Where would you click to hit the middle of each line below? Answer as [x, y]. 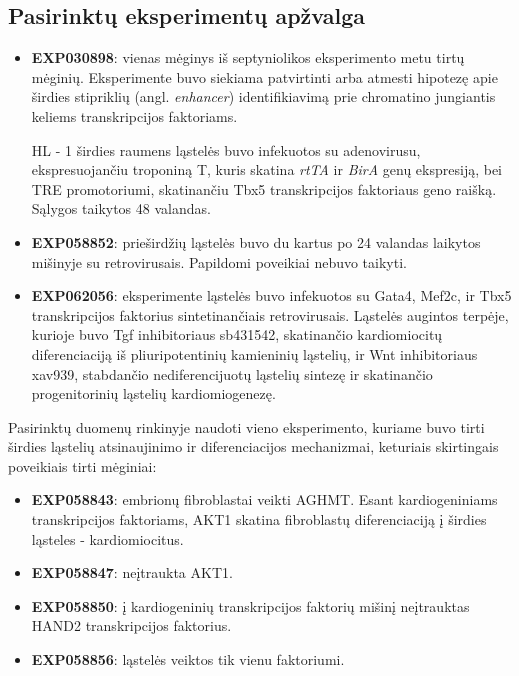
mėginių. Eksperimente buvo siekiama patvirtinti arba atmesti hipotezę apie [264, 76]
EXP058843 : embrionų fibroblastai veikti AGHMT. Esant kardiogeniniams [264, 499]
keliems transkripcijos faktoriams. [134, 115]
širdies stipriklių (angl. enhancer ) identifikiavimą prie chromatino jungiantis [263, 96]
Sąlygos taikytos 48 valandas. [121, 208]
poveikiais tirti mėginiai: [82, 465]
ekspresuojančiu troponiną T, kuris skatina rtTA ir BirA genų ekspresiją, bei [266, 169]
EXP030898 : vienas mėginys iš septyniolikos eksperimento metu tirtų [248, 57]
